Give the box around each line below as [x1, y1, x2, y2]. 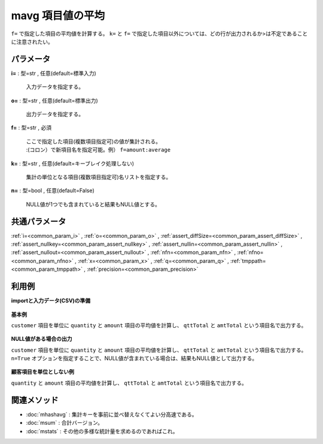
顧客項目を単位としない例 [11, 369, 74, 376]
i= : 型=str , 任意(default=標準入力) [11, 70, 97, 77]
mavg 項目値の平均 [11, 9, 105, 22]
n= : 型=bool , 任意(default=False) [11, 187, 95, 194]
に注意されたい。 [11, 38, 53, 45]
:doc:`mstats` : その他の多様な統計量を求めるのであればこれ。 [26, 427, 178, 434]
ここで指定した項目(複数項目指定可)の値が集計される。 [26, 138, 161, 145]
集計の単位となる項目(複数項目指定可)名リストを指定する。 [26, 173, 172, 180]
